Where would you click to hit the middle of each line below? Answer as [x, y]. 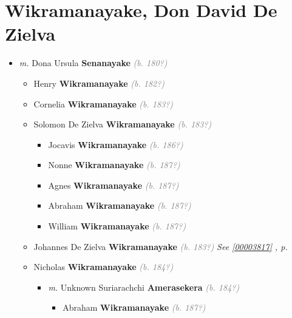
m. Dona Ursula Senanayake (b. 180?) [93, 63]
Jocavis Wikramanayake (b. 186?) [116, 144]
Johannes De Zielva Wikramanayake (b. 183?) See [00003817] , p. [161, 246]
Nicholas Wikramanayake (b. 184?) [104, 267]
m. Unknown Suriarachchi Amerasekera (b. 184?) [144, 287]
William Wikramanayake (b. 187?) [117, 226]
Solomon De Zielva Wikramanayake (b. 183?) [123, 124]
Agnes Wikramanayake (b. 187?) [114, 185]
